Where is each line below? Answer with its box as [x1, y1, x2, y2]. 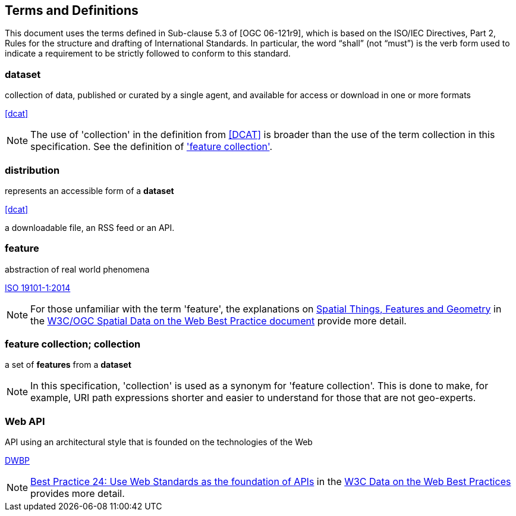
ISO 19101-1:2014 [5, 282, 71, 293]
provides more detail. [30, 487, 125, 500]
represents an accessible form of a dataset [5, 185, 174, 196]
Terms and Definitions [5, 3, 139, 18]
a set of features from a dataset [5, 359, 131, 370]
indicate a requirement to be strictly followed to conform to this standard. [5, 48, 291, 59]
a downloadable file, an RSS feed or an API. [5, 222, 175, 233]
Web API [5, 415, 45, 427]
